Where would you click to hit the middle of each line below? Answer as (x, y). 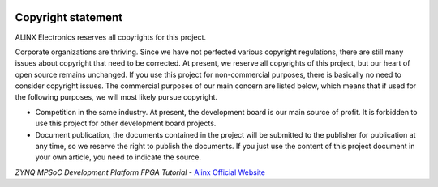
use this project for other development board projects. (126, 123)
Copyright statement (69, 17)
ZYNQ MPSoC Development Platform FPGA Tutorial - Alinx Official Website (140, 172)
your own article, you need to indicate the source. (118, 157)
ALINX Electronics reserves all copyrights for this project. (111, 37)
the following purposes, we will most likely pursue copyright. (116, 97)
